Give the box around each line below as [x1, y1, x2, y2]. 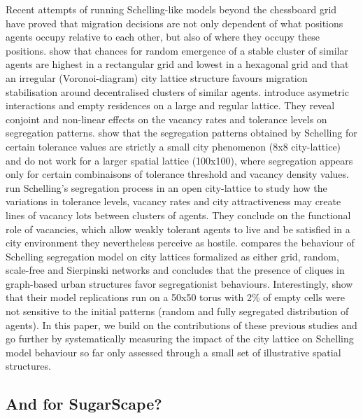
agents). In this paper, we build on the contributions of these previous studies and [6, 317, 357, 332]
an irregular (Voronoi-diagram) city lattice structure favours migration [6, 70, 308, 85]
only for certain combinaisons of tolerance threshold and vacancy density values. [6, 167, 349, 181]
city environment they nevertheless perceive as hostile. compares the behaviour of [6, 235, 355, 250]
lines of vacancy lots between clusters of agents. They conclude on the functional [6, 207, 351, 222]
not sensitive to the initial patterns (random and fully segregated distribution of [6, 304, 349, 319]
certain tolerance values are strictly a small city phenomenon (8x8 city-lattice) [6, 139, 341, 153]
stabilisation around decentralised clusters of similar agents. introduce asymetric [6, 84, 349, 99]
